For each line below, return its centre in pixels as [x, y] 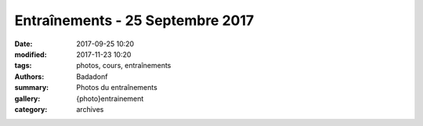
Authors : [29, 76]
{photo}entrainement [110, 99]
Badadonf [92, 76]
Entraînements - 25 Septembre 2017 [134, 20]
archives [90, 109]
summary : [32, 88]
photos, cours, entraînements [124, 66]
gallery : [27, 99]
